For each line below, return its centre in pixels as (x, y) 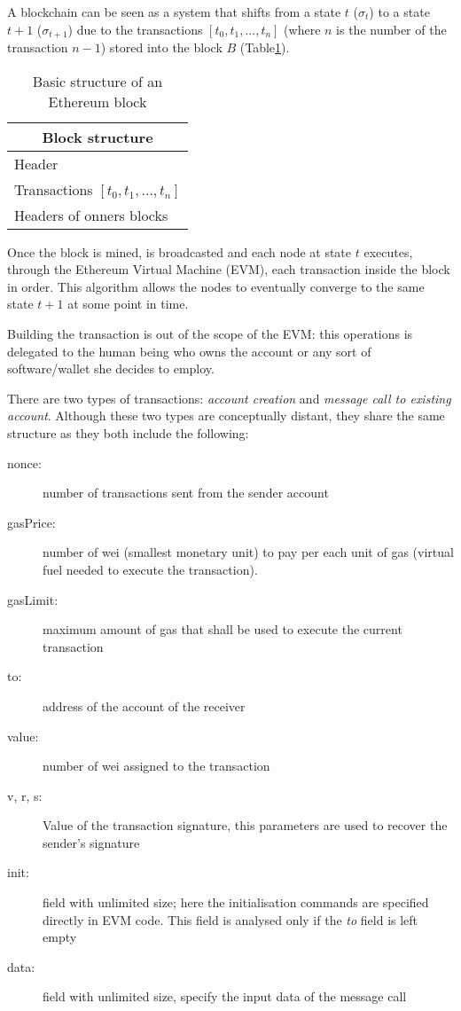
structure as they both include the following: (128, 432)
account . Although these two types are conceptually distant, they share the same (226, 415)
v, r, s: (25, 795)
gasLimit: (33, 599)
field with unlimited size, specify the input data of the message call (225, 996)
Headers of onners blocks (91, 215)
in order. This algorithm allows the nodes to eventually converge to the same (216, 286)
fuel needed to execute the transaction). (150, 569)
